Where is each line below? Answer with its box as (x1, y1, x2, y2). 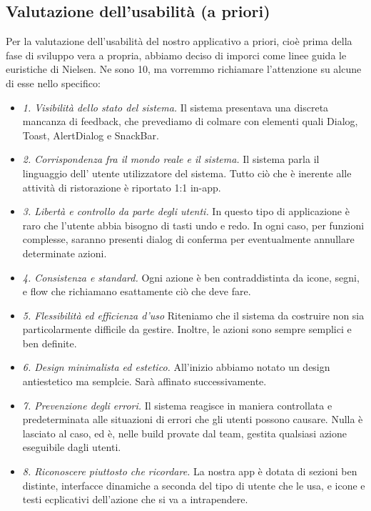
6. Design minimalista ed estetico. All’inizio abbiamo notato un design (22, 359, 330, 374)
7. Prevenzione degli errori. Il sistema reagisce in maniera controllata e (22, 397, 332, 412)
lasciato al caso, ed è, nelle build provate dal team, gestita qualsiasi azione (22, 425, 347, 440)
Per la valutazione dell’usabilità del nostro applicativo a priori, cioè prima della (6, 34, 352, 49)
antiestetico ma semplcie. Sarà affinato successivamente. (22, 374, 267, 389)
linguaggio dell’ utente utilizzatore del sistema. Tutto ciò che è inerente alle (22, 165, 352, 180)
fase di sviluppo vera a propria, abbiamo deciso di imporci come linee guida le (6, 47, 347, 62)
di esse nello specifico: (6, 75, 101, 90)
